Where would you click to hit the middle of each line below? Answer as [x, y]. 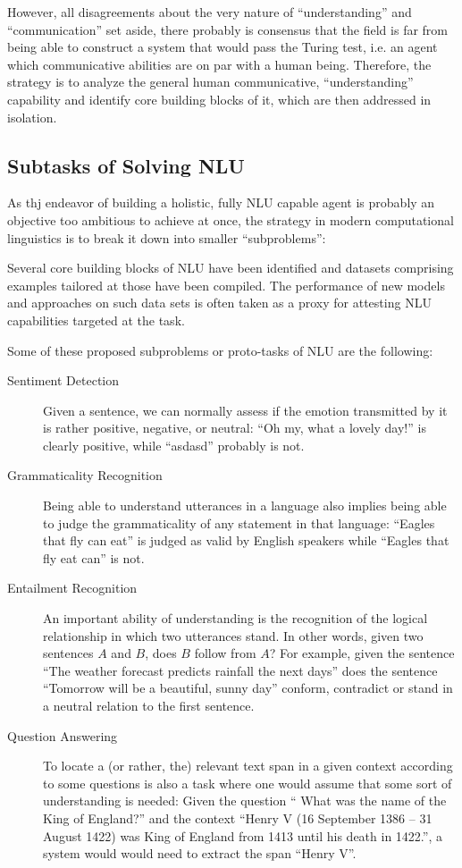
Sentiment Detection [63, 380]
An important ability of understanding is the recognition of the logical [235, 618]
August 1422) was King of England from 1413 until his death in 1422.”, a [243, 835]
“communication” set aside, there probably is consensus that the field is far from [228, 29]
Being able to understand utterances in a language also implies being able [245, 506]
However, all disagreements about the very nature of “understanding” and [210, 12]
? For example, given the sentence [362, 653]
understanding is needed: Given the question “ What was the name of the [245, 801]
